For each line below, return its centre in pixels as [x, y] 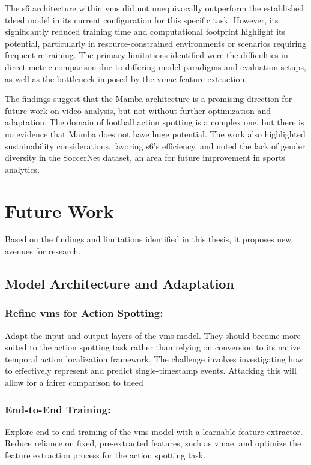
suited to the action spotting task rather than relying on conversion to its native [153, 347]
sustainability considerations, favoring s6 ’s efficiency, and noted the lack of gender [155, 145]
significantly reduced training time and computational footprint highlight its [145, 31]
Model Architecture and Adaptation [119, 283]
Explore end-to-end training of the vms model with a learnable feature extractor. [154, 431]
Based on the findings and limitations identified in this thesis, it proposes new [148, 239]
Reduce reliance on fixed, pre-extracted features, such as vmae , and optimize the [153, 443]
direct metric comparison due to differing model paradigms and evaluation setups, [155, 66]
